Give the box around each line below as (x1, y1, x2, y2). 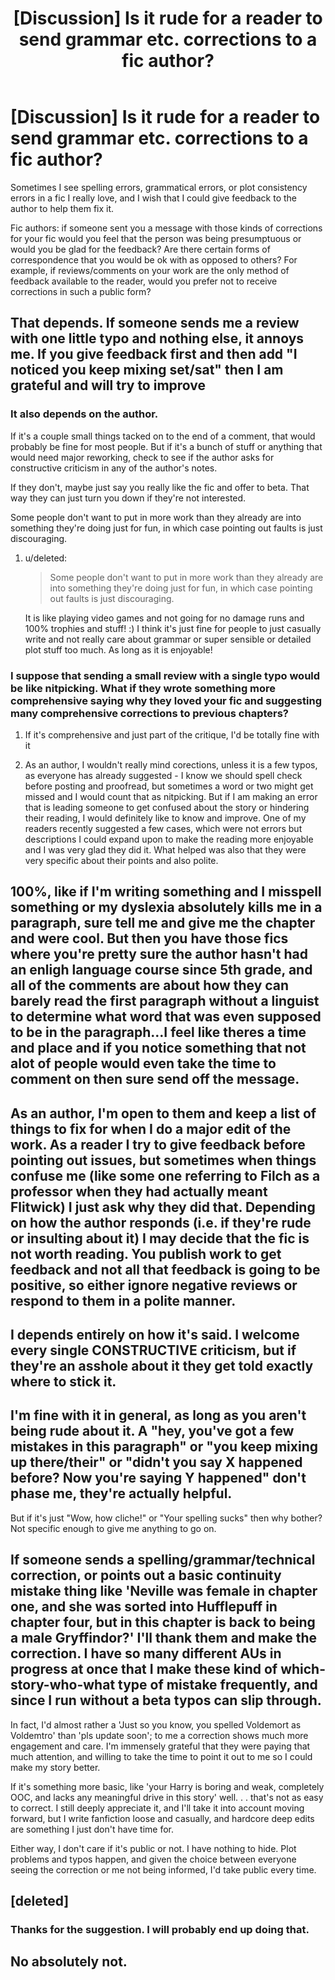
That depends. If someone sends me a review (10, 315, 300, 332)
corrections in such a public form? (10, 285, 152, 297)
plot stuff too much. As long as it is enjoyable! (24, 643, 213, 656)
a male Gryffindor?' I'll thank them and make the (10, 1630, 317, 1647)
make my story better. (10, 1761, 101, 1773)
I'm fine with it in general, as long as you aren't (10, 1407, 307, 1424)
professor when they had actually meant (10, 1183, 268, 1200)
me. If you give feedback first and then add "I (10, 346, 298, 363)
